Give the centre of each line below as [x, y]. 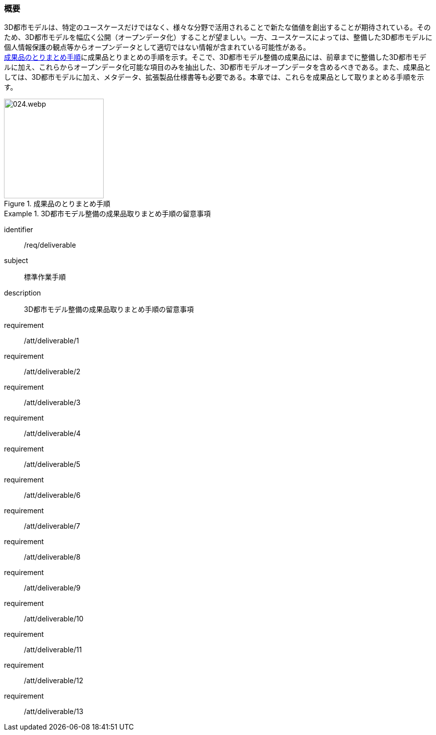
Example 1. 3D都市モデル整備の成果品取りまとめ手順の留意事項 [107, 214]
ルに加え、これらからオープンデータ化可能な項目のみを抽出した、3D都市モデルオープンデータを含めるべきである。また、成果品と [218, 67]
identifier [19, 230]
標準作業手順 [45, 277]
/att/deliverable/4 [52, 434]
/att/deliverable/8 [52, 557]
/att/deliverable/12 [54, 681]
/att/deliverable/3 [52, 403]
